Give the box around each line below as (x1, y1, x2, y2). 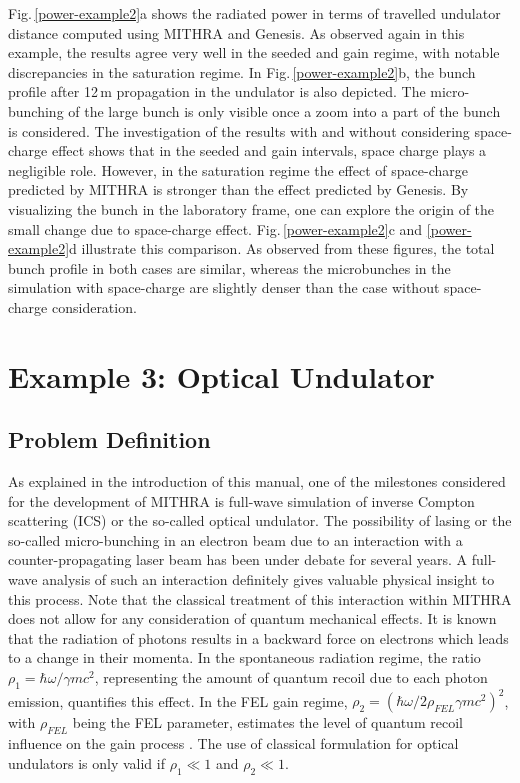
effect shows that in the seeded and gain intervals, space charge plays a (51, 140, 487, 161)
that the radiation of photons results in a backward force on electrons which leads (8, 627, 509, 648)
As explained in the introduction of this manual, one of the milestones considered (8, 471, 506, 492)
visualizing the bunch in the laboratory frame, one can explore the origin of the (8, 198, 495, 219)
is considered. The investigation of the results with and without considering (8, 120, 470, 141)
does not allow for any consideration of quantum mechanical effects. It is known (8, 608, 497, 629)
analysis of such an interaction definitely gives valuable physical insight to (42, 569, 495, 590)
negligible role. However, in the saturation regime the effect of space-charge (8, 159, 468, 180)
